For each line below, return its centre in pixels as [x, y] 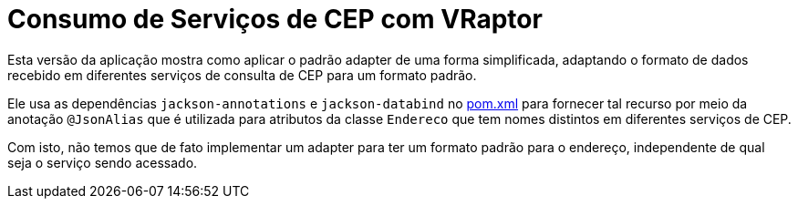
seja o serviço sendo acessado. [103, 162]
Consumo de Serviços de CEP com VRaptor [275, 19]
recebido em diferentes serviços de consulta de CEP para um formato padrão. [242, 75]
